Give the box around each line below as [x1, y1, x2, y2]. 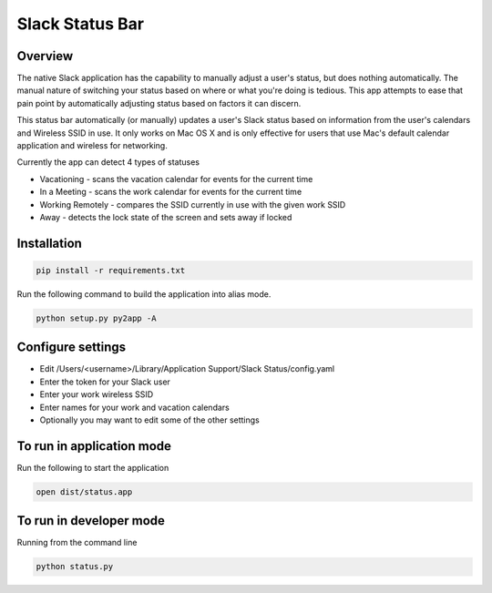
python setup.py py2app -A [36, 312, 157, 323]
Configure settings [16, 340, 127, 355]
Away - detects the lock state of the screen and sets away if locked [39, 211, 292, 222]
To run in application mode [16, 438, 172, 454]
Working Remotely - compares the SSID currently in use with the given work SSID [39, 199, 346, 210]
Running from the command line [16, 537, 138, 548]
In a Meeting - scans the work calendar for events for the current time [39, 187, 302, 198]
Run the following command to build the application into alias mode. [16, 288, 272, 300]
